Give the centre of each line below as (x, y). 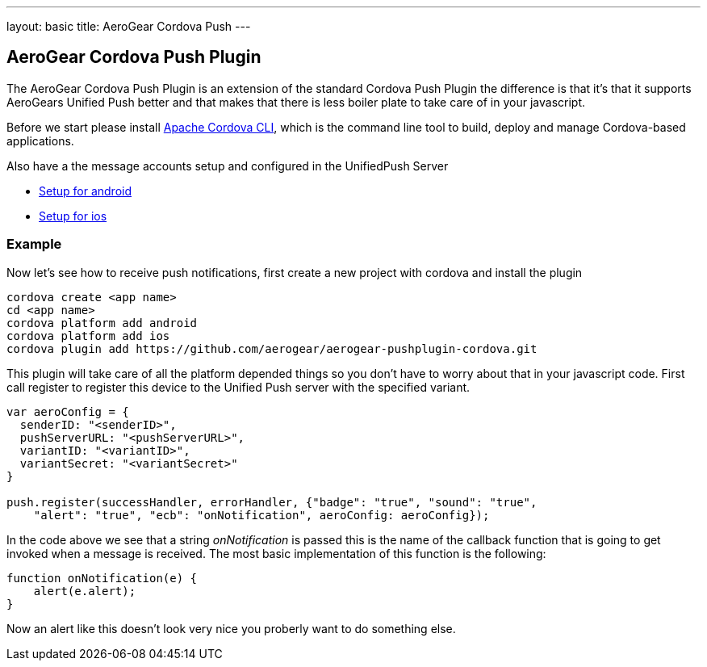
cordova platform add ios (88, 336)
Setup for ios (73, 216)
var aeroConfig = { (68, 411)
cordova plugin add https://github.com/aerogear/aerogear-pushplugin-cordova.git (272, 348)
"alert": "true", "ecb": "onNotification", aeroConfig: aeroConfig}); (261, 515)
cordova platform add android (102, 323)
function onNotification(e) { (102, 578)
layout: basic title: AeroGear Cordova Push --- (129, 26)
